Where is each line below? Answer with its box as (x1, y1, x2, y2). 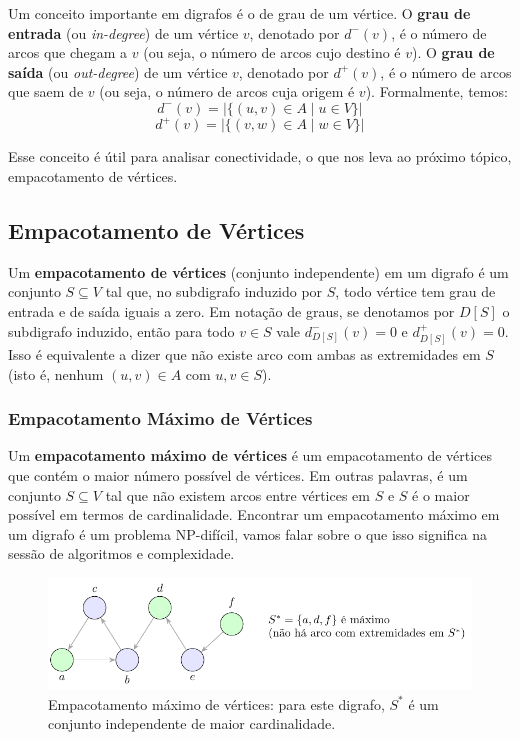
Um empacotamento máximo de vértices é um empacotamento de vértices (8, 445, 493, 466)
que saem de (8, 81, 84, 102)
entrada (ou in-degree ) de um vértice (8, 22, 239, 43)
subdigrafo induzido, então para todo (8, 320, 235, 341)
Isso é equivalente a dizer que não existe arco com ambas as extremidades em (8, 344, 481, 365)
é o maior (412, 484, 470, 505)
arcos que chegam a (8, 42, 128, 63)
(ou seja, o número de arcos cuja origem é (99, 81, 355, 102)
